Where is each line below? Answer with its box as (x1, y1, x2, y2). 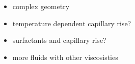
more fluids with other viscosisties (12, 51, 118, 62)
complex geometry (12, 1, 70, 11)
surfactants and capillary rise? (12, 35, 106, 45)
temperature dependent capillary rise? (12, 18, 131, 28)
